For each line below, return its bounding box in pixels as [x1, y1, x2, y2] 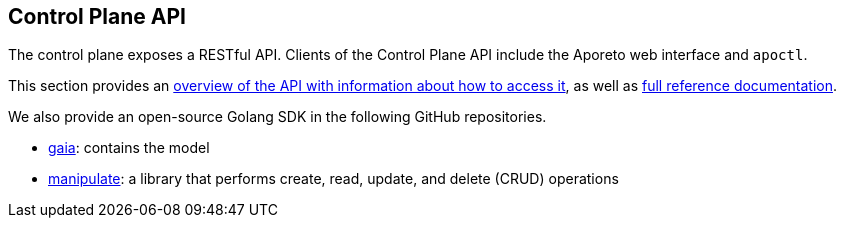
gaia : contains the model [48, 139, 210, 157]
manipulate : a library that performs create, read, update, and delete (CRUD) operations [48, 170, 619, 188]
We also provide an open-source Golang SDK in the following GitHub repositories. [8, 108, 547, 126]
